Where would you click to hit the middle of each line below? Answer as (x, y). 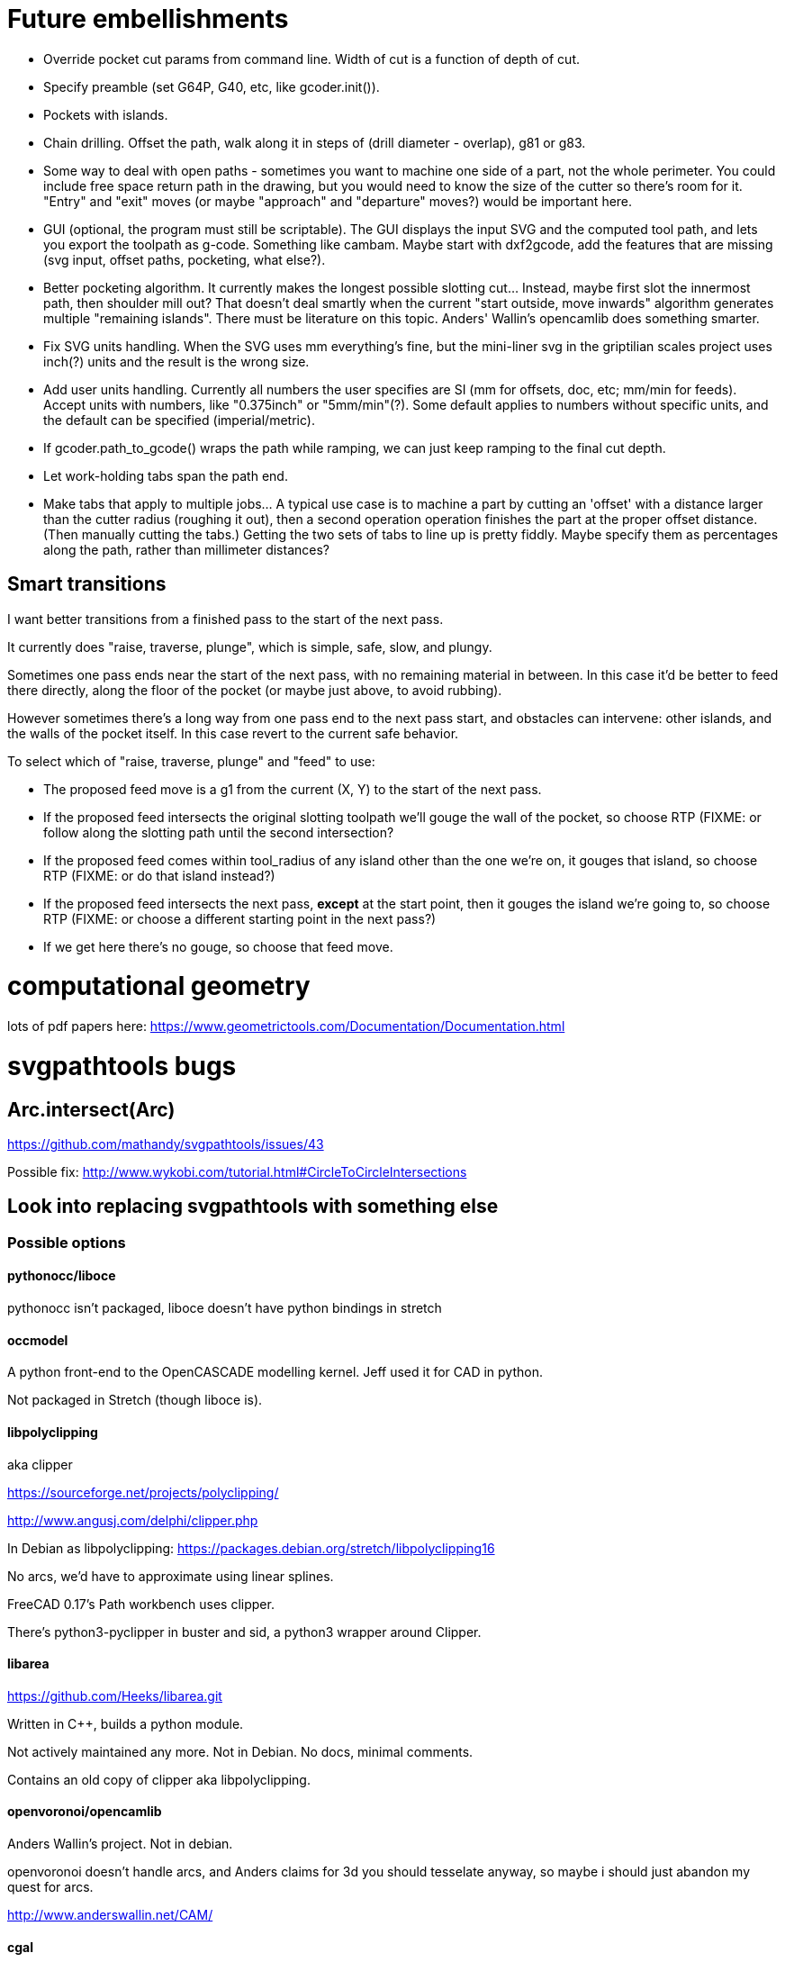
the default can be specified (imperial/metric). (179, 420)
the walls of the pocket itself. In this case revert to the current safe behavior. (233, 733)
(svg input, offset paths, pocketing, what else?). (185, 259)
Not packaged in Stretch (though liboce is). (135, 1400)
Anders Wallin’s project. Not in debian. (120, 1843)
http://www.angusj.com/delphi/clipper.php (133, 1520)
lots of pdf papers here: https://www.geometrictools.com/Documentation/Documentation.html (286, 1026)
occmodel (38, 1340)
